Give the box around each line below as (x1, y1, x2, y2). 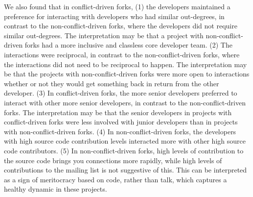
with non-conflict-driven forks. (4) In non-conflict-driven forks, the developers (4, 126, 236, 136)
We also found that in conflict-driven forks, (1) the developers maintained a (4, 1, 230, 11)
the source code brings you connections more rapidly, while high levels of (4, 155, 222, 165)
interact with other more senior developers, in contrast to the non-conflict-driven (4, 97, 246, 107)
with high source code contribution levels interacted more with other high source (4, 136, 246, 146)
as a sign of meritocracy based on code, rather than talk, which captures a (4, 174, 227, 184)
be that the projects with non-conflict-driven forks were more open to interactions (4, 69, 250, 79)
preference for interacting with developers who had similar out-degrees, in (4, 11, 225, 21)
